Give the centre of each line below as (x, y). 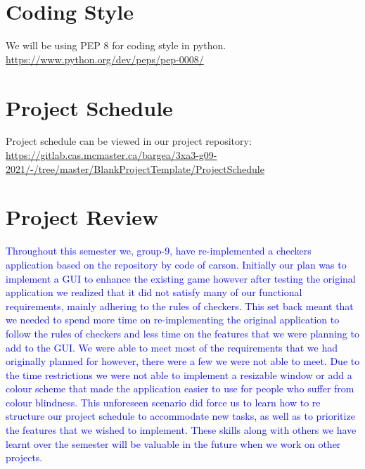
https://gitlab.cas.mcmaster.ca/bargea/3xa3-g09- (111, 155)
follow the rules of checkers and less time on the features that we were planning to (182, 333)
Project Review (82, 217)
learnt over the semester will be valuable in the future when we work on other (173, 443)
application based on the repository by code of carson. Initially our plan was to (176, 264)
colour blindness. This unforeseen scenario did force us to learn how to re (163, 402)
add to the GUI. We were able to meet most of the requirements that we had (172, 347)
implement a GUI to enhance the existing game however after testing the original (181, 278)
